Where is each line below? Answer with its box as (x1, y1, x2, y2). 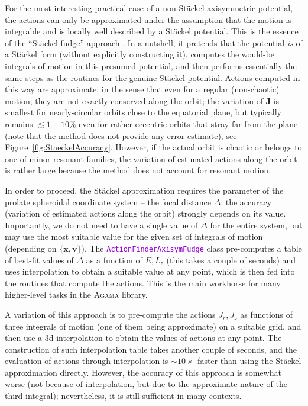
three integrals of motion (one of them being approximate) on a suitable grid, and (5, 320, 301, 332)
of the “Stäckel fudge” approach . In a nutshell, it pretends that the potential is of (5, 36, 303, 49)
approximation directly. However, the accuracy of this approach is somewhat (5, 366, 281, 378)
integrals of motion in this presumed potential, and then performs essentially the (5, 59, 297, 72)
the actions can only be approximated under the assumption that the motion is (5, 13, 291, 25)
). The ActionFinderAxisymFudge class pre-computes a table (81, 241, 302, 254)
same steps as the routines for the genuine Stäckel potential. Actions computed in (5, 71, 300, 83)
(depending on (5, 241, 57, 254)
